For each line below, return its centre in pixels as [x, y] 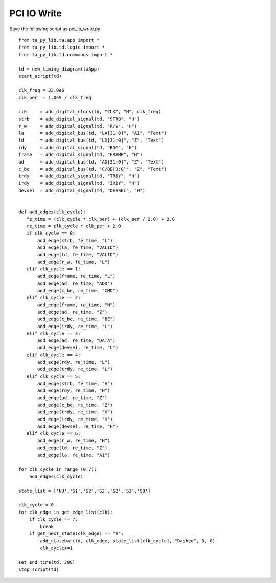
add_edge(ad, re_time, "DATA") [77, 341]
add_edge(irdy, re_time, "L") [75, 326]
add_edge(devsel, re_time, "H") [78, 426]
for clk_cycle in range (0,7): [58, 469]
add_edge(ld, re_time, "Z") [73, 448]
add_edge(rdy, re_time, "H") [74, 391]
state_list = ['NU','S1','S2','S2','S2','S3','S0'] [85, 491]
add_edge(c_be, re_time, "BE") [77, 319]
